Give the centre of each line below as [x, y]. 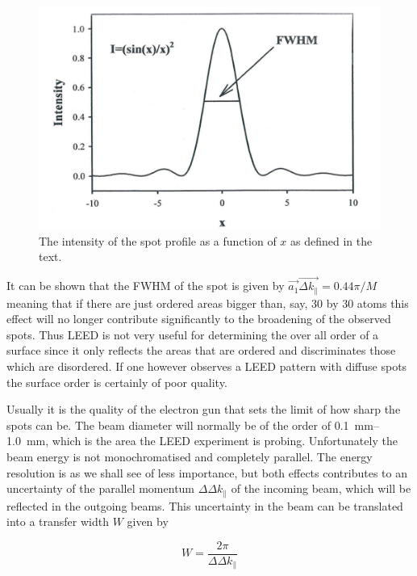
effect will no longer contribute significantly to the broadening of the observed [199, 319]
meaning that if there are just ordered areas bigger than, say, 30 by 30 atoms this [208, 303]
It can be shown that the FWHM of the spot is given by [146, 286]
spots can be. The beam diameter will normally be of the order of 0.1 [178, 425]
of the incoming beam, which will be [321, 488]
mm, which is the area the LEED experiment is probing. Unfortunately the [212, 441]
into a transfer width [58, 521]
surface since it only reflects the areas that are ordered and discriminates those [201, 350]
